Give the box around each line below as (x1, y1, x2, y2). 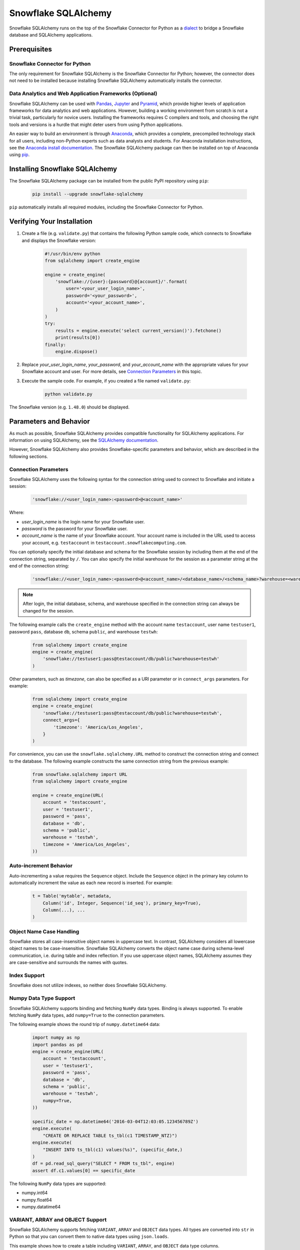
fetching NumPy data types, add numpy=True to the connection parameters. (9, 1012, 165, 1018)
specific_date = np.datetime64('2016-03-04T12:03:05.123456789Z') (32, 1119, 198, 1124)
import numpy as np (32, 1035, 80, 1040)
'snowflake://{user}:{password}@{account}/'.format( (55, 279, 187, 284)
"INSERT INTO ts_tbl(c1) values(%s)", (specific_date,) (42, 1146, 183, 1152)
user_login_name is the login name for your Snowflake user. (21, 518, 145, 524)
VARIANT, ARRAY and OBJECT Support (9, 1216, 107, 1223)
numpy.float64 (21, 1196, 52, 1202)
